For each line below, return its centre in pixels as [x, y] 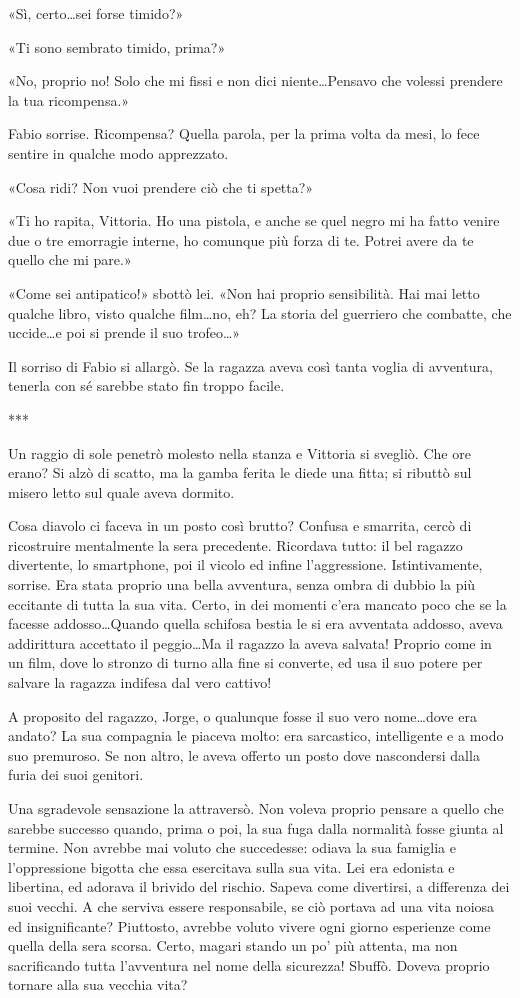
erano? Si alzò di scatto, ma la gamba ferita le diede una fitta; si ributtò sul [240, 472]
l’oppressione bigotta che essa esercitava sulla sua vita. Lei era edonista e [231, 866]
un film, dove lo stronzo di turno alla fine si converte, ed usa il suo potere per [245, 662]
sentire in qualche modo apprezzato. [118, 152]
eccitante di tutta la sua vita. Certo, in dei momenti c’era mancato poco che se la [257, 603]
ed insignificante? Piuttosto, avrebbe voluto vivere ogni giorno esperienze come [249, 925]
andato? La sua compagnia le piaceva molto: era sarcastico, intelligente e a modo [256, 735]
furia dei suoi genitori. [76, 774]
